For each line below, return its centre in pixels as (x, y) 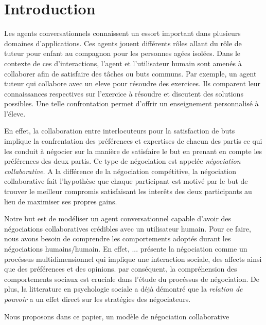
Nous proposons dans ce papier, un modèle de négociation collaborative (117, 316)
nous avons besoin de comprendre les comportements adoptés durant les (118, 238)
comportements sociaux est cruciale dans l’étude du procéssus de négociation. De (132, 279)
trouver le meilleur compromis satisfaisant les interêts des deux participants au (128, 191)
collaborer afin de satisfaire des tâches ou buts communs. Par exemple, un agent (130, 73)
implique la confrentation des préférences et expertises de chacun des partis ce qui (133, 141)
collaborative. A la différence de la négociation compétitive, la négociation (120, 171)
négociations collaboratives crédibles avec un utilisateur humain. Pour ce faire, (128, 228)
